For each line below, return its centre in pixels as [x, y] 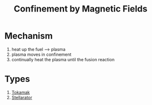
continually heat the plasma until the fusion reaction [63, 59]
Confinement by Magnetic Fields [81, 9]
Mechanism [29, 36]
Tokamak [21, 92]
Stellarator [22, 97]
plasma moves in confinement [41, 54]
